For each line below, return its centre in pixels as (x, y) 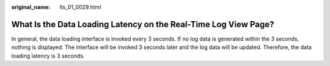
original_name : (31, 7)
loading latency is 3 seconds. (48, 56)
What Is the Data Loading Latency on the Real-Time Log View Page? (143, 24)
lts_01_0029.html (80, 7)
